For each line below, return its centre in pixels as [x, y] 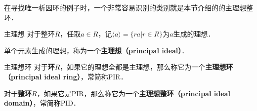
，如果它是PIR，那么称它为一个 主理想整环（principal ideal [133, 93]
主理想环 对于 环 [29, 67]
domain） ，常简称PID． [42, 103]
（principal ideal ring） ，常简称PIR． [66, 76]
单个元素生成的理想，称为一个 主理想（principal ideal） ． [96, 50]
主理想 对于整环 [29, 34]
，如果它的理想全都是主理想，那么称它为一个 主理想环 [147, 67]
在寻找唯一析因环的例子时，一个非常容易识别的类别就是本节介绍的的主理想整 [128, 7]
